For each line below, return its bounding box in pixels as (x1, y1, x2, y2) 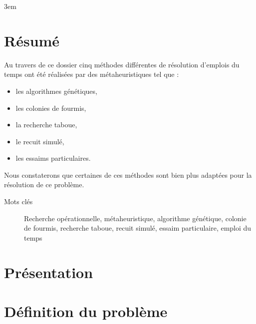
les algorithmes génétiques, (15, 85, 97, 96)
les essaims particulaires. (15, 153, 91, 163)
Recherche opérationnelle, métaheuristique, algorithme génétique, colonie (24, 213, 247, 223)
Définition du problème (4, 301, 168, 321)
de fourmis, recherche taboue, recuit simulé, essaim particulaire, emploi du (24, 223, 252, 233)
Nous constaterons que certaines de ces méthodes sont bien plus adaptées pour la (4, 169, 252, 180)
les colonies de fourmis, (15, 102, 86, 113)
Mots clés (4, 196, 33, 207)
